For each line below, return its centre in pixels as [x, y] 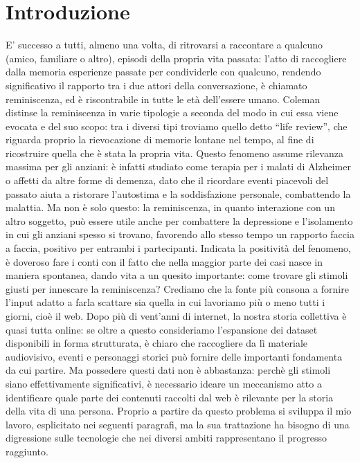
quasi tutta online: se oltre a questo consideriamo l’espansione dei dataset [162, 329]
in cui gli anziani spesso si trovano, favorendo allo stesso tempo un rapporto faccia [180, 234]
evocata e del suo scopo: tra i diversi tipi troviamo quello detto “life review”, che [177, 126]
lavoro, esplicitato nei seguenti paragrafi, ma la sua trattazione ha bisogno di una [178, 424]
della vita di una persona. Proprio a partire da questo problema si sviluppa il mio [179, 411]
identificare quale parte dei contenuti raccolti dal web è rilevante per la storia [170, 397]
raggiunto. [27, 451]
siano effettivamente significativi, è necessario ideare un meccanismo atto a [164, 383]
